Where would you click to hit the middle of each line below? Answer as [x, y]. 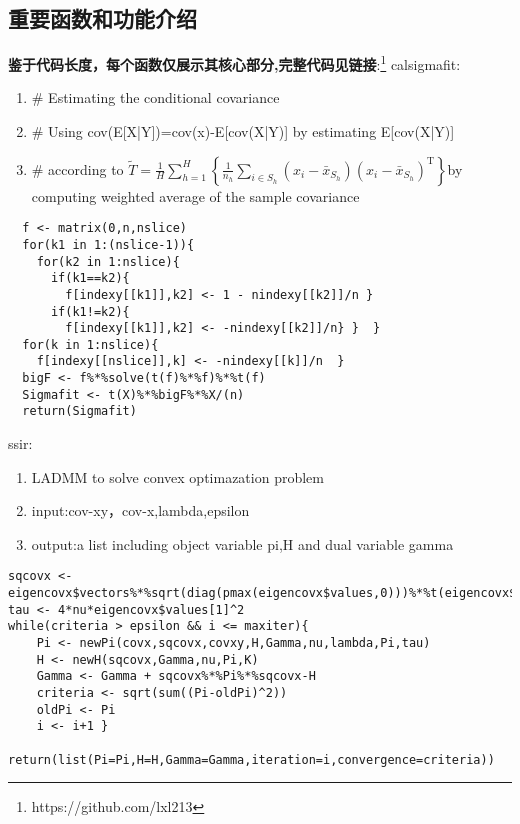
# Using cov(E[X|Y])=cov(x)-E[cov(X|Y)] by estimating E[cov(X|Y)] [243, 131]
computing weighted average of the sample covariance [195, 195]
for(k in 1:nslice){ [90, 344]
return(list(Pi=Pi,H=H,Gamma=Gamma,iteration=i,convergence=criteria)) [251, 759]
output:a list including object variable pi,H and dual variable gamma [242, 543]
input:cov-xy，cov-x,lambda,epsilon [140, 510]
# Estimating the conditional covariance [155, 97]
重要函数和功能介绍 [102, 18]
